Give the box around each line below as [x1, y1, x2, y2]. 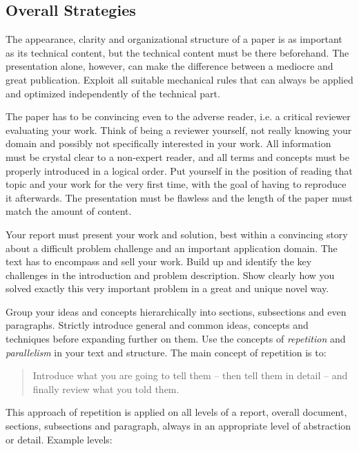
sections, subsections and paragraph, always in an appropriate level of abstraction [6, 419, 351, 433]
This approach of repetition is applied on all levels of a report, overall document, [6, 405, 347, 419]
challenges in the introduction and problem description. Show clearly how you [6, 267, 335, 282]
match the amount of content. [6, 204, 132, 218]
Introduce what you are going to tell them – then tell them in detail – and [32, 368, 348, 383]
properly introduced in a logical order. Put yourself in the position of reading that [6, 163, 353, 177]
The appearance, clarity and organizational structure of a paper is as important [6, 32, 342, 46]
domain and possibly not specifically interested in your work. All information [6, 136, 331, 151]
